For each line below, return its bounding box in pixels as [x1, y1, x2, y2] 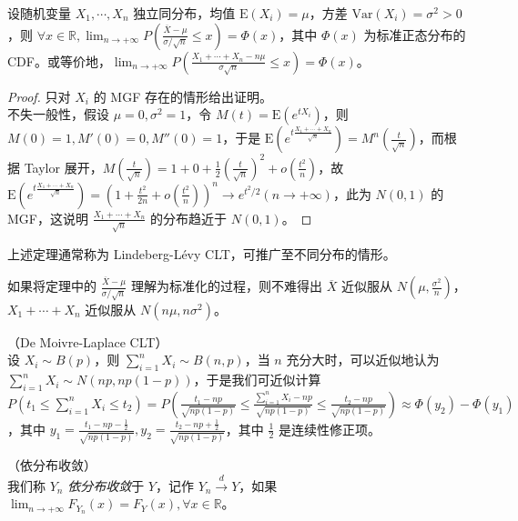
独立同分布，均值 [133, 4, 236, 22]
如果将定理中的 [7, 276, 96, 296]
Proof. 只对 [7, 86, 71, 105]
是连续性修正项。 [278, 419, 381, 438]
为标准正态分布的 [363, 25, 466, 44]
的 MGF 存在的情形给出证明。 [93, 86, 272, 105]
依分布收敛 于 [67, 476, 145, 495]
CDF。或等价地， [7, 51, 111, 70]
